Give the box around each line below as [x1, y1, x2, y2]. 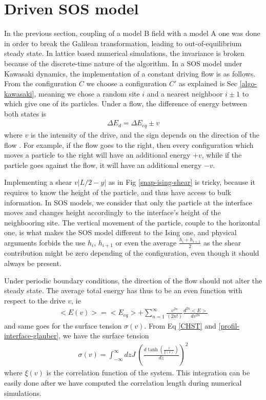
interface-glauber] [4, 330, 59, 341]
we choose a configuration [86, 78, 167, 89]
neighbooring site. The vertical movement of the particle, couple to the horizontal [4, 217, 260, 227]
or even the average [115, 237, 177, 247]
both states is [4, 108, 47, 119]
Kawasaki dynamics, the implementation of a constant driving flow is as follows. [4, 68, 256, 79]
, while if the [201, 149, 242, 160]
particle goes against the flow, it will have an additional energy [4, 159, 202, 170]
